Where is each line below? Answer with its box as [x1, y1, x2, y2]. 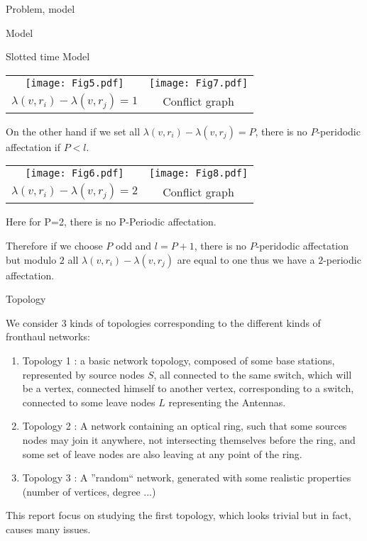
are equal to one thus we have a [177, 252, 315, 267]
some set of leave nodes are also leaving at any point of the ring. [22, 446, 302, 461]
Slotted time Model [6, 49, 90, 64]
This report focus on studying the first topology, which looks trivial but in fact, [6, 508, 351, 523]
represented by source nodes [22, 367, 145, 381]
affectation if [6, 139, 60, 154]
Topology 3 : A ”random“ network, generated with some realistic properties [22, 470, 351, 485]
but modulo [6, 252, 57, 267]
